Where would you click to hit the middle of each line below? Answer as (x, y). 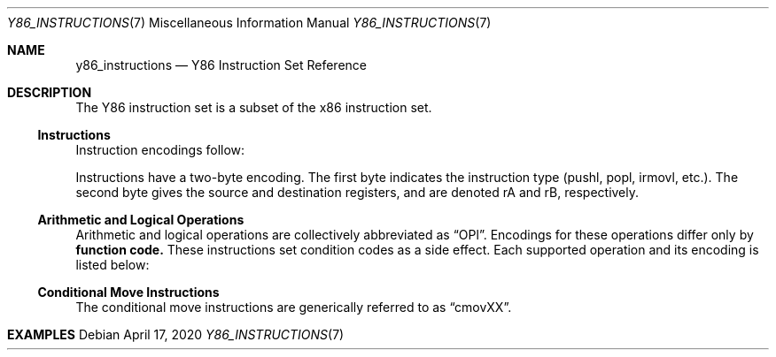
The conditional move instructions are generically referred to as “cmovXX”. (294, 307)
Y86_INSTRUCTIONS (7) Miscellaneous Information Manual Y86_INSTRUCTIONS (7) (249, 23)
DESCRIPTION (50, 92)
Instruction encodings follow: (160, 150)
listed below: (113, 265)
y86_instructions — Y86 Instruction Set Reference (221, 65)
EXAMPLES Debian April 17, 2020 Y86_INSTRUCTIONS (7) (176, 334)
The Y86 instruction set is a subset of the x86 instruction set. (254, 107)
